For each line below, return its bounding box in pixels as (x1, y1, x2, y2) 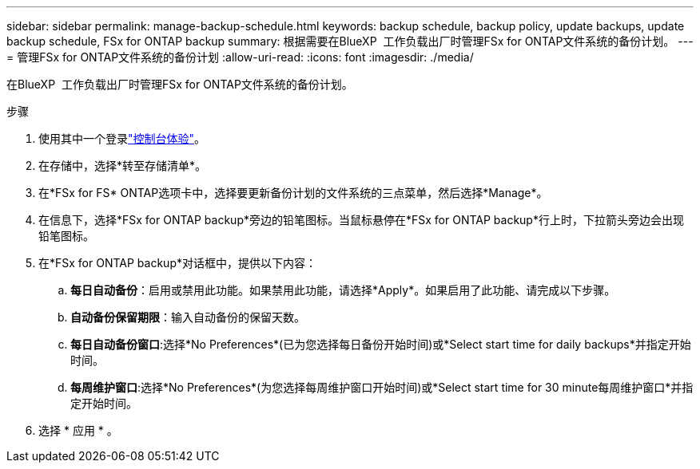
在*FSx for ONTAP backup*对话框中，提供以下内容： (38, 256, 316, 270)
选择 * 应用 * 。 (38, 424, 118, 437)
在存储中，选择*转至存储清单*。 (38, 159, 207, 172)
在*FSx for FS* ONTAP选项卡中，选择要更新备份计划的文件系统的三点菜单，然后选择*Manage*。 (38, 186, 548, 199)
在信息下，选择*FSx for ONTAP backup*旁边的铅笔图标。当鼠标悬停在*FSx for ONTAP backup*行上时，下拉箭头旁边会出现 (38, 213, 684, 227)
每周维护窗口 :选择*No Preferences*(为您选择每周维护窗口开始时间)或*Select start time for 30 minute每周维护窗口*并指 (70, 380, 694, 394)
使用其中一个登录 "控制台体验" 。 (38, 132, 206, 145)
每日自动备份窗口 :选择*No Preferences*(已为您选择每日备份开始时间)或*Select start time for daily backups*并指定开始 (70, 337, 691, 351)
